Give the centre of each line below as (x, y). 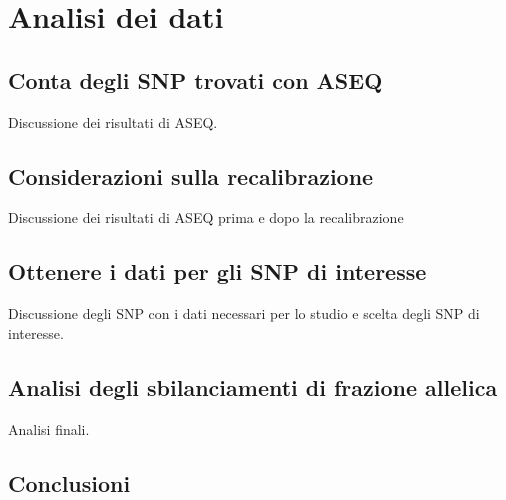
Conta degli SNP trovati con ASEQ (195, 79)
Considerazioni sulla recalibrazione (191, 175)
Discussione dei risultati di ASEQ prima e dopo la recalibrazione (206, 217)
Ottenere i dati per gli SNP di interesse (217, 271)
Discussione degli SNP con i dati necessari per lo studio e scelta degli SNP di (244, 313)
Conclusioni (69, 482)
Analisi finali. (49, 428)
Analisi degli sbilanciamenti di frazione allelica (253, 386)
